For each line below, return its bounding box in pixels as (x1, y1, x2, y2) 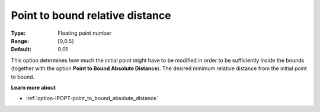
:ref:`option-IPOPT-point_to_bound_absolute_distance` (25, 95, 159, 102)
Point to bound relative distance (11, 9, 171, 22)
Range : (11, 37, 29, 44)
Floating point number (57, 29, 112, 37)
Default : (11, 46, 32, 53)
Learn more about (11, 84, 56, 91)
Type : (11, 29, 26, 37)
